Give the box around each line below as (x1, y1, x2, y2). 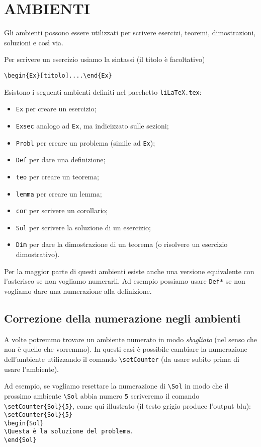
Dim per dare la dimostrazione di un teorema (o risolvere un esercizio (16, 239, 228, 249)
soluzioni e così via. (4, 37, 63, 47)
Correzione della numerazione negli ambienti (4, 310, 241, 326)
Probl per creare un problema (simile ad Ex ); (16, 137, 155, 148)
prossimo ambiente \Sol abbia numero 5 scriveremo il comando (4, 390, 200, 401)
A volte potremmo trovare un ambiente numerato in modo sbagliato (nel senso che (4, 334, 257, 344)
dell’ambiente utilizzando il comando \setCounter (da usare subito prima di (4, 353, 239, 364)
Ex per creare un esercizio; (16, 103, 97, 114)
